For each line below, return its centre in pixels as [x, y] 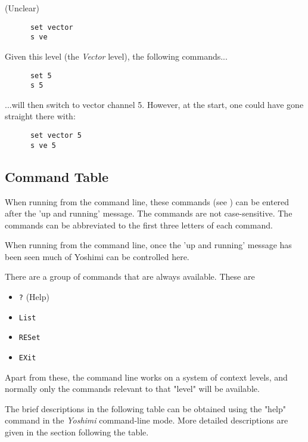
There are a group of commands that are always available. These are [130, 276]
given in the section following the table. [77, 432]
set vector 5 [56, 135]
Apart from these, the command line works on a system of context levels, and [146, 377]
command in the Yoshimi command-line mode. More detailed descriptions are [147, 420]
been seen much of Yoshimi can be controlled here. [97, 256]
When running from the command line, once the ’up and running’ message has [148, 245]
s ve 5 [43, 145]
